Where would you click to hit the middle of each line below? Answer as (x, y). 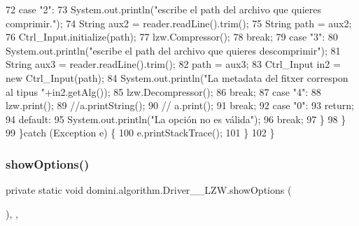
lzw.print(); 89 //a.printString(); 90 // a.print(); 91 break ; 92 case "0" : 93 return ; (180, 105)
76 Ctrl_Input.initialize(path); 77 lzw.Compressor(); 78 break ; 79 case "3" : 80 (172, 37)
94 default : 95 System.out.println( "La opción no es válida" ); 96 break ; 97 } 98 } (176, 119)
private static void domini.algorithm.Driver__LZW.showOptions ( (149, 190)
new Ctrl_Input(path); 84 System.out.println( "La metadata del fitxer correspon (177, 77)
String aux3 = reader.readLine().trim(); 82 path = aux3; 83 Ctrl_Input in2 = (173, 64)
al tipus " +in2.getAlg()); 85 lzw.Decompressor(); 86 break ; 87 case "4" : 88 (163, 91)
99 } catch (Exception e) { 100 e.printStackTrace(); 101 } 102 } (140, 133)
